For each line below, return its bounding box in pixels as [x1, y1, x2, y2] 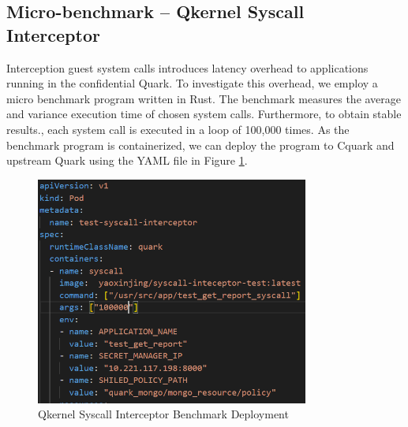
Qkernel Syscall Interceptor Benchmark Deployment [38, 406, 289, 422]
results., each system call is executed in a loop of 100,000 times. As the [6, 121, 350, 137]
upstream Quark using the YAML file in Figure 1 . [6, 152, 248, 169]
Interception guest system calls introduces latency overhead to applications [6, 59, 369, 76]
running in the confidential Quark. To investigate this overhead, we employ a [6, 75, 378, 91]
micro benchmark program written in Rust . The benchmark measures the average [6, 90, 402, 106]
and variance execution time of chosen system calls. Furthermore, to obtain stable [6, 106, 402, 122]
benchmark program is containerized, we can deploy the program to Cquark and [6, 136, 395, 153]
